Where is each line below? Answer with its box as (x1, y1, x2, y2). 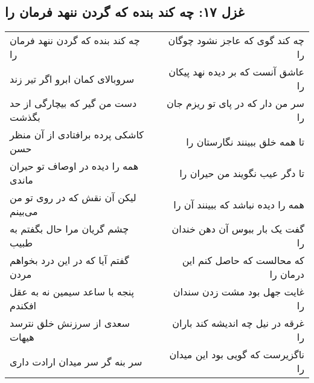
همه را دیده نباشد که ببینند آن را (173, 197, 304, 211)
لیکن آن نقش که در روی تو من (10, 190, 136, 205)
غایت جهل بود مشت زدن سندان (173, 285, 304, 299)
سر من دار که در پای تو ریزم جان (167, 96, 304, 111)
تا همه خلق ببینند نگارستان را (186, 134, 304, 149)
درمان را (269, 267, 304, 282)
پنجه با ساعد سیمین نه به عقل (10, 285, 135, 299)
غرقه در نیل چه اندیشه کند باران (172, 316, 304, 330)
